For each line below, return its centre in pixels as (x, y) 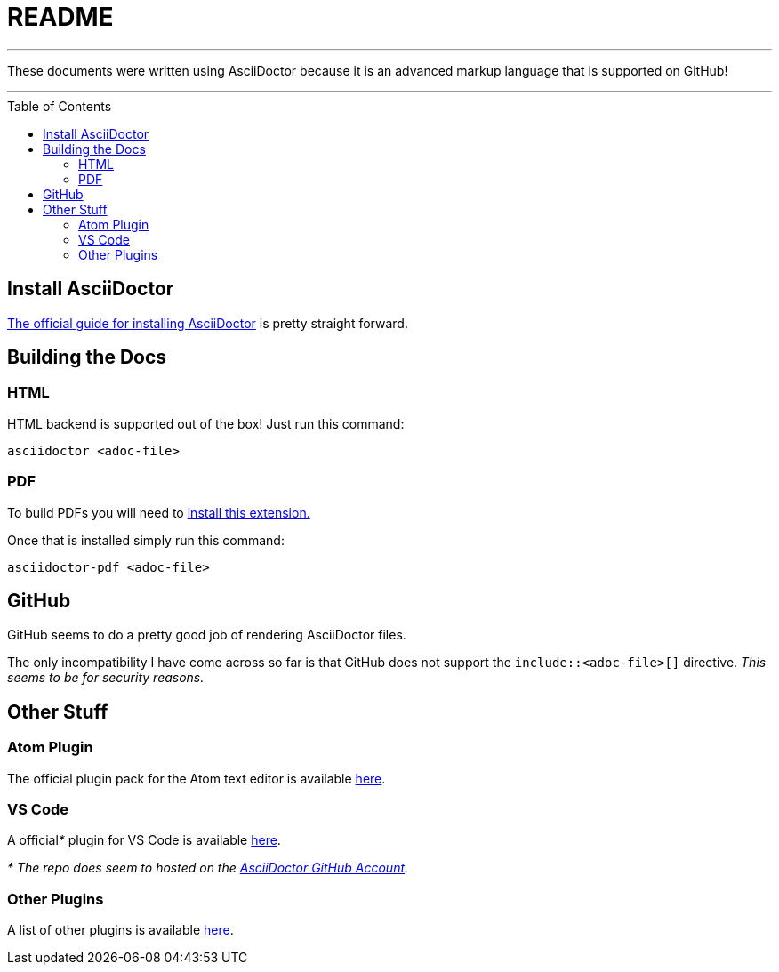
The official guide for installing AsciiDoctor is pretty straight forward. (208, 323)
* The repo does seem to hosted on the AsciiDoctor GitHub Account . (208, 868)
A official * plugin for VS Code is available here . (144, 840)
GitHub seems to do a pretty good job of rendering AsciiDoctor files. (207, 635)
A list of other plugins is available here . (120, 930)
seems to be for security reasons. (106, 678)
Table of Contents (60, 106)
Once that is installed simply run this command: (146, 540)
